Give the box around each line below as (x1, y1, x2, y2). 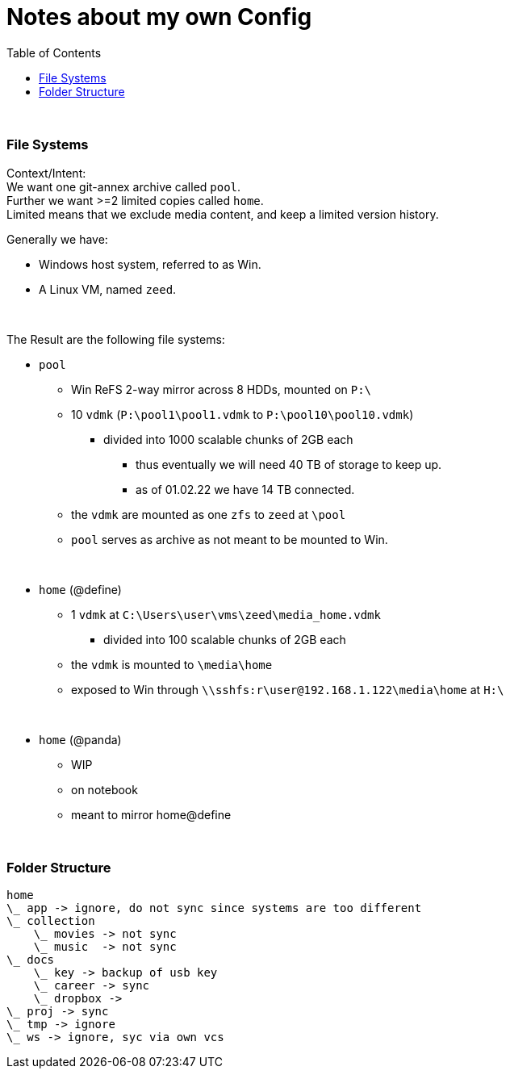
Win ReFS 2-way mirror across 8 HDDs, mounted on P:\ (71, 382, 372, 396)
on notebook (71, 782, 138, 797)
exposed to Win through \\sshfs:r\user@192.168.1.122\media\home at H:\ (71, 682, 504, 696)
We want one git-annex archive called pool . (6, 179, 241, 194)
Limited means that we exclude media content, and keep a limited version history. (6, 207, 439, 221)
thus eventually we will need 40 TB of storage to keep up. (136, 457, 442, 471)
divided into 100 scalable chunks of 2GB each (103, 632, 346, 646)
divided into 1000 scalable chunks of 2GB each (103, 432, 353, 446)
